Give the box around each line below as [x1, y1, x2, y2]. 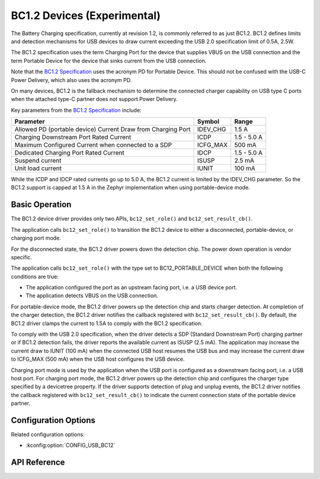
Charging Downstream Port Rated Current [14, 133, 132, 141]
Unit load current [14, 164, 62, 172]
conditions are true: [11, 273, 59, 280]
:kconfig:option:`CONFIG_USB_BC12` [25, 442, 116, 449]
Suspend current [14, 156, 62, 165]
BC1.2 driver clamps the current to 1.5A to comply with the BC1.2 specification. [11, 320, 203, 327]
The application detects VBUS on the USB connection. [25, 292, 158, 300]
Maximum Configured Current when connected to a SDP [14, 141, 172, 149]
